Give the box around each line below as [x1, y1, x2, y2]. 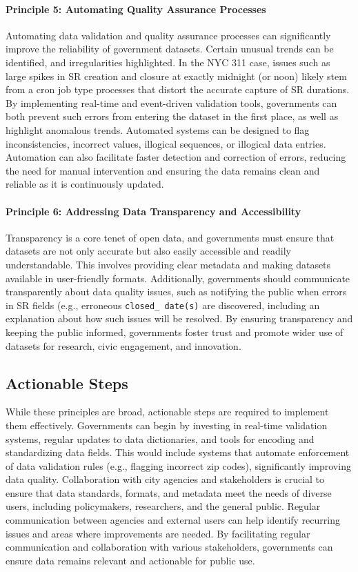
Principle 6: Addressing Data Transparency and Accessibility [6, 204, 301, 218]
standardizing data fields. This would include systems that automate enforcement [6, 445, 350, 460]
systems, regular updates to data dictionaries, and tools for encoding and [6, 431, 315, 446]
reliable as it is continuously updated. [6, 177, 164, 191]
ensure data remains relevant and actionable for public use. [6, 553, 255, 567]
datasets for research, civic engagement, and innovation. [6, 338, 241, 353]
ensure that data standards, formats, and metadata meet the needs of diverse [6, 485, 332, 500]
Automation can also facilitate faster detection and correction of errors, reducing [6, 150, 346, 164]
